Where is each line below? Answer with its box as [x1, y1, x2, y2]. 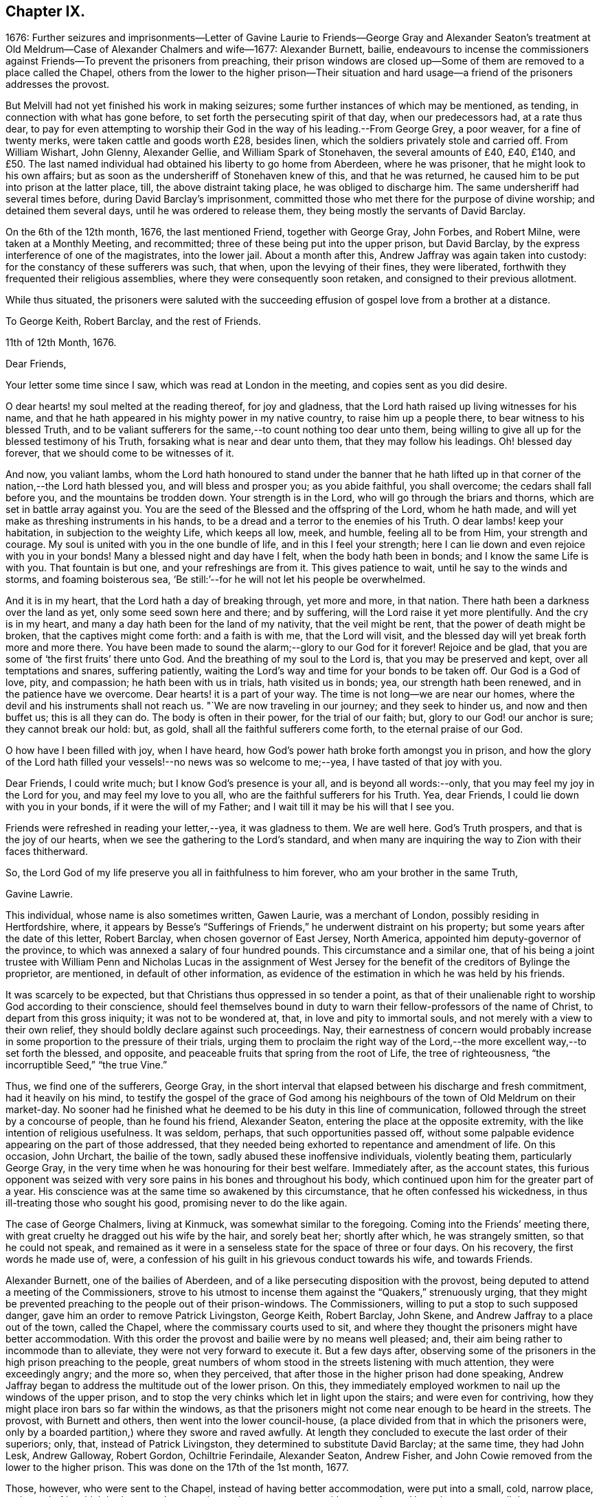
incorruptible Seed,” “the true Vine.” [5, 1059, 168, 1071]
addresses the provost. [5, 78, 110, 91]
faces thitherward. [5, 845, 88, 858]
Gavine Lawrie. [5, 888, 73, 900]
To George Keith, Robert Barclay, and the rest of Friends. [5, 315, 261, 328]
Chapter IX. [5, 3, 85, 20]
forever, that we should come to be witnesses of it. [5, 447, 234, 459]
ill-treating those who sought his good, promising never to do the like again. [5, 1197, 348, 1209]
